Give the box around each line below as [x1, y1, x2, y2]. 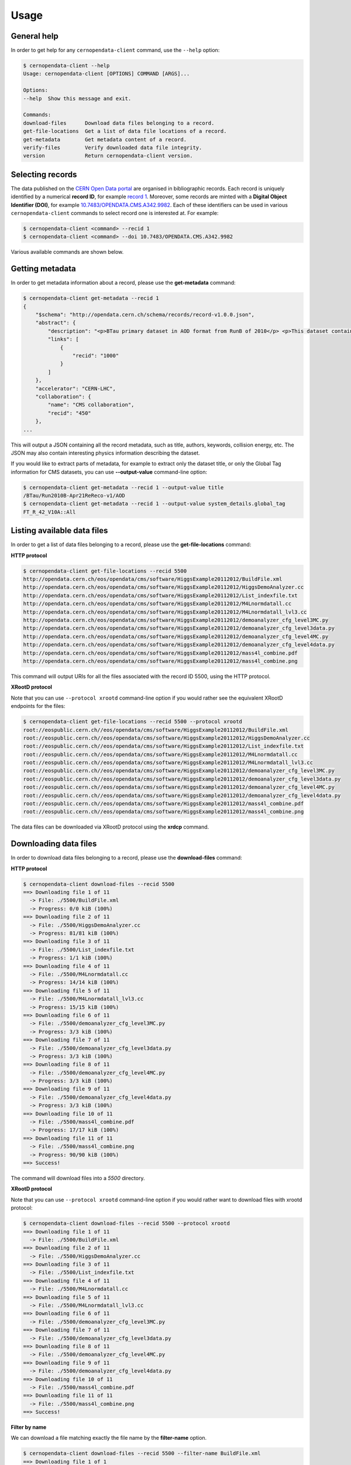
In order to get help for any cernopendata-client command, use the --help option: [11, 47, 220, 54]
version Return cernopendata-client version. [23, 152, 193, 159]
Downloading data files [11, 839, 97, 849]
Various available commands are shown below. [11, 248, 124, 255]
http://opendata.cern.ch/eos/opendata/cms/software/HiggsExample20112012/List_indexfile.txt [23, 592, 298, 599]
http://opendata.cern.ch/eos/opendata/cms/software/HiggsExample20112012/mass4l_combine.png [23, 658, 298, 665]
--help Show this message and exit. [23, 95, 132, 102]
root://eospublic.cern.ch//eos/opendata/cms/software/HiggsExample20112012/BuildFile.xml [23, 727, 289, 733]
